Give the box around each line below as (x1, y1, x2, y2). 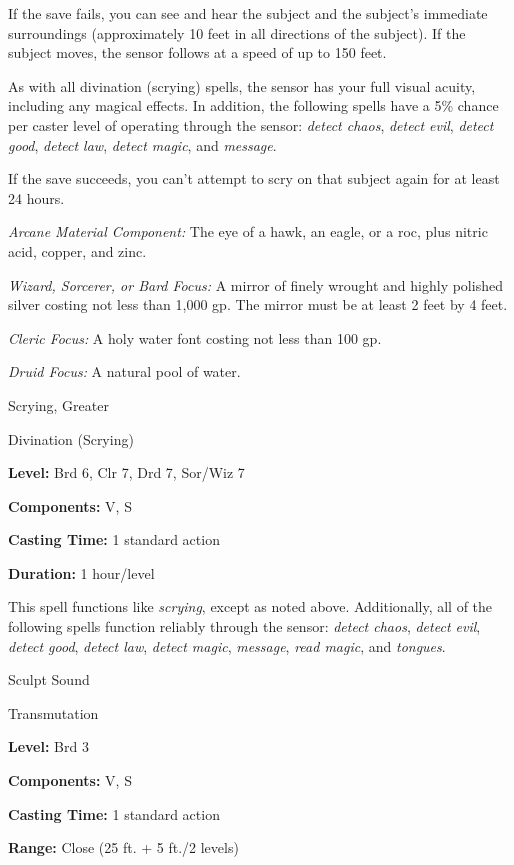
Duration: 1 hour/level (8, 562, 155, 583)
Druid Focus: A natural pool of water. (8, 361, 241, 382)
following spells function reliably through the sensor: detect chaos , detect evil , (8, 616, 481, 637)
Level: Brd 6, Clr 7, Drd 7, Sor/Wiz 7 (8, 462, 245, 483)
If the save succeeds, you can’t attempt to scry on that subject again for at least (8, 168, 500, 189)
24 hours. (8, 187, 65, 208)
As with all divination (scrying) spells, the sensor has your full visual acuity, (8, 75, 476, 96)
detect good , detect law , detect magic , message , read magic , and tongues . (8, 635, 446, 656)
